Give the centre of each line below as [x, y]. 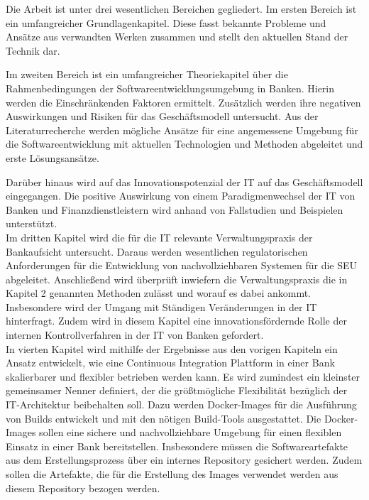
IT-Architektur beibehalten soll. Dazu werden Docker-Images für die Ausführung [181, 404]
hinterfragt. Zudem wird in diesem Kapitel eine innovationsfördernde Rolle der [176, 321]
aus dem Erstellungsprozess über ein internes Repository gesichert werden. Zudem [184, 460]
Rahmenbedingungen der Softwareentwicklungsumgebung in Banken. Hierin [170, 88]
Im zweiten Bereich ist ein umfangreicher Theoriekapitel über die [147, 74]
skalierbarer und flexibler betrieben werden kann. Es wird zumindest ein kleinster [183, 376]
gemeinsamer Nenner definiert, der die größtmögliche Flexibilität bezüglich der [177, 390]
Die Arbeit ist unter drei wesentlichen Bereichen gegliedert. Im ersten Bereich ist [181, 9]
